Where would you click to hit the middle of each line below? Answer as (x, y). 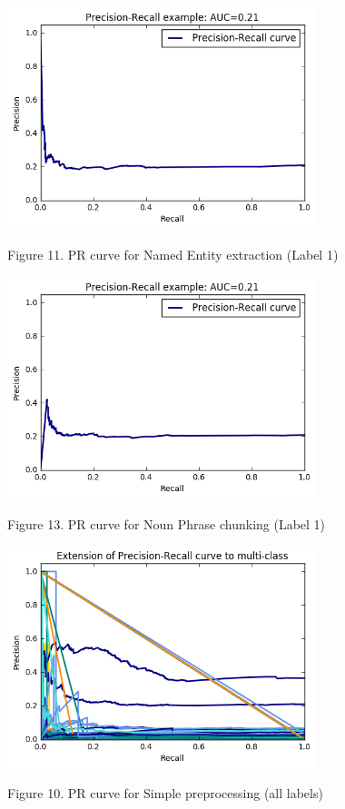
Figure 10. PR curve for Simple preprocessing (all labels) (165, 793)
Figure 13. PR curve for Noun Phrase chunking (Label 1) (167, 523)
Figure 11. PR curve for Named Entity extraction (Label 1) (173, 255)
